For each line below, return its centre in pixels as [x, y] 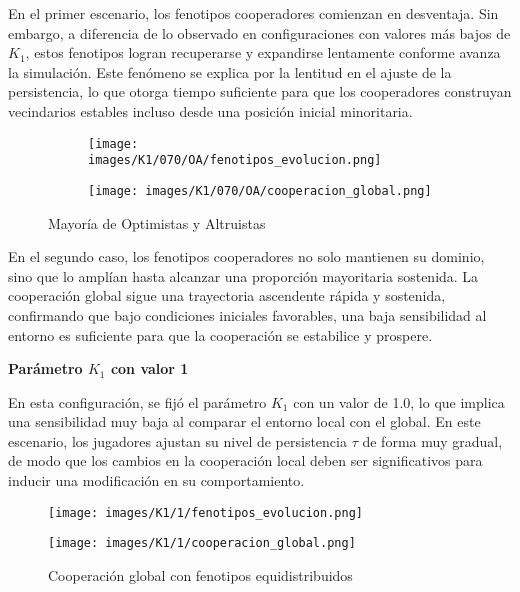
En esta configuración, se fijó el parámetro [137, 401]
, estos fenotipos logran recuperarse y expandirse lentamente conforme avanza [263, 52]
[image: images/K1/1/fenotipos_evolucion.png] [205, 512]
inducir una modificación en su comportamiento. [156, 480]
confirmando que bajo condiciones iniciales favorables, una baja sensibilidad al [247, 314]
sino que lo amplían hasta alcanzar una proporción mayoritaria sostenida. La [243, 275]
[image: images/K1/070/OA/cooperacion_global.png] [260, 190]
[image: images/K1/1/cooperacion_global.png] [202, 543]
